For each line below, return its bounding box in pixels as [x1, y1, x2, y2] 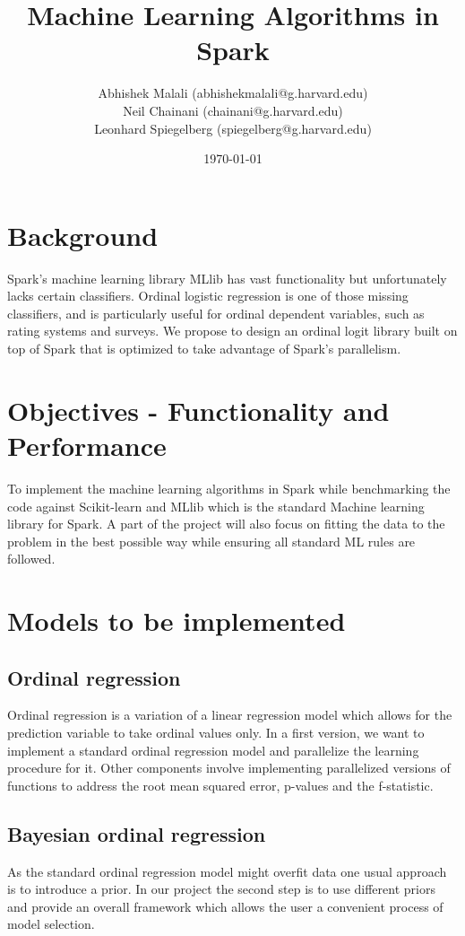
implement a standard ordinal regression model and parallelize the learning [7, 740, 419, 759]
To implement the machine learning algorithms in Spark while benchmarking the [7, 478, 451, 497]
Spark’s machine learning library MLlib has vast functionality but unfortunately [7, 268, 447, 287]
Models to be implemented [7, 602, 346, 639]
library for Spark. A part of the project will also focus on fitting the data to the [7, 514, 445, 533]
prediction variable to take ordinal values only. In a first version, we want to [7, 723, 425, 742]
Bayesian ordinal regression [7, 819, 266, 847]
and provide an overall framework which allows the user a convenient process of [7, 897, 443, 915]
